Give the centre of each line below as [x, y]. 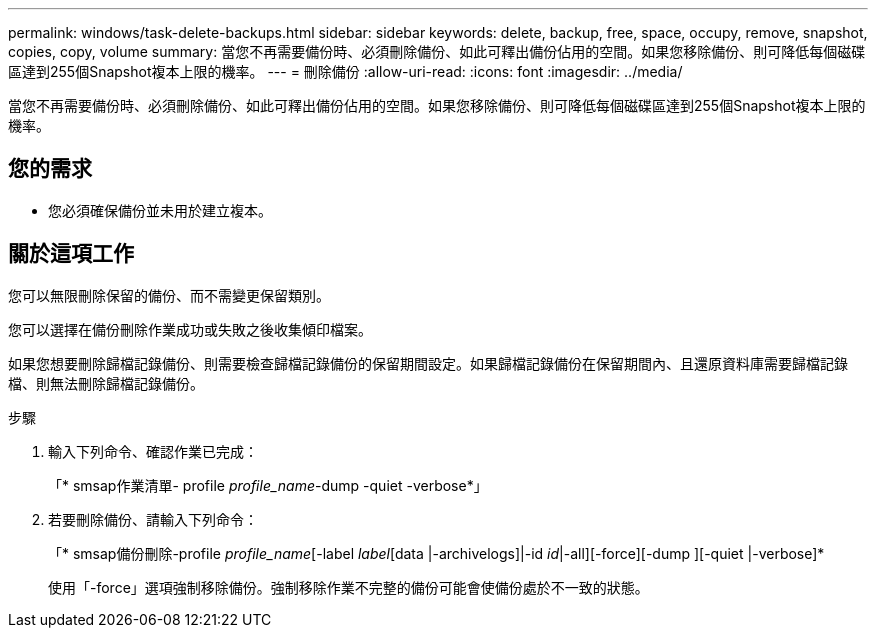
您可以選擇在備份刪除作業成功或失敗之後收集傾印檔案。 [190, 329]
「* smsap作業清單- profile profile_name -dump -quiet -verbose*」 [268, 485]
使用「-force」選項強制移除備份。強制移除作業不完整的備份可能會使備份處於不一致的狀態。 [348, 587]
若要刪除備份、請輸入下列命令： [153, 519]
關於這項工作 [71, 254]
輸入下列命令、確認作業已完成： [153, 451]
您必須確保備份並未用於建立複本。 [160, 210]
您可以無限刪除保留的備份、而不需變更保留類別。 [169, 295]
